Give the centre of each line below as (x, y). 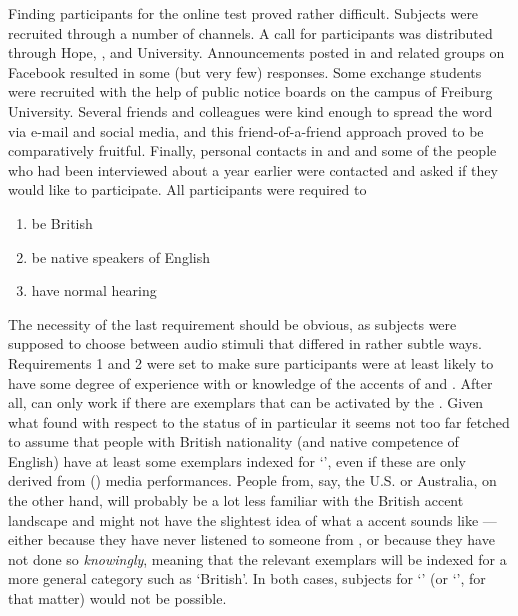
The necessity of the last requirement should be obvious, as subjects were (232, 323)
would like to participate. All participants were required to (187, 189)
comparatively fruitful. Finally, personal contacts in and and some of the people (252, 150)
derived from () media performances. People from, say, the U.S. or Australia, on (252, 480)
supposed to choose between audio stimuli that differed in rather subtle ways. (245, 343)
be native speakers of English (120, 256)
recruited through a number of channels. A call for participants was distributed (250, 32)
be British (62, 222)
